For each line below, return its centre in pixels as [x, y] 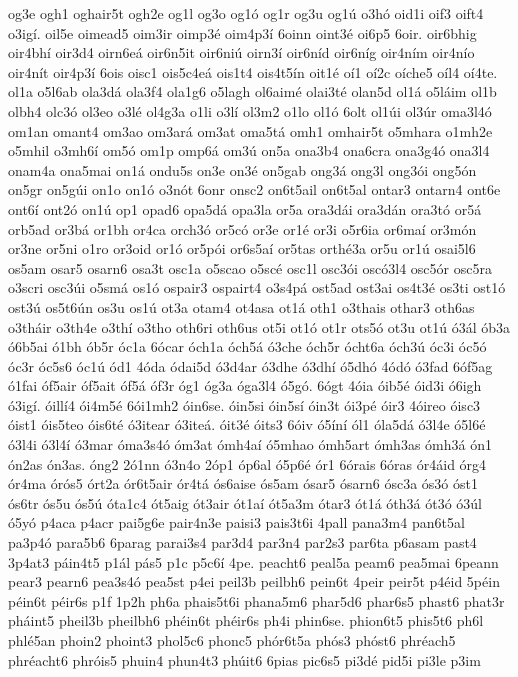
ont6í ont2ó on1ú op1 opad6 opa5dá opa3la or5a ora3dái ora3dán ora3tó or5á [245, 208]
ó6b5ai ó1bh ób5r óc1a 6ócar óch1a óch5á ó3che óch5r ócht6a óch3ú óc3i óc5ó [247, 346]
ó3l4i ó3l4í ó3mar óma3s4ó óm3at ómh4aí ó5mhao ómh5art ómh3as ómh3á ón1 [250, 444]
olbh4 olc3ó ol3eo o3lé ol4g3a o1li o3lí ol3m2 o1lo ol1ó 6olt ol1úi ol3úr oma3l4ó [250, 110]
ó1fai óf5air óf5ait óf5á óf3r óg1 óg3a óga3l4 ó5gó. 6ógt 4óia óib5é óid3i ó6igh [245, 385]
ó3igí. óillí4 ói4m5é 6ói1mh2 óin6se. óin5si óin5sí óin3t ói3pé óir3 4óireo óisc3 [244, 404]
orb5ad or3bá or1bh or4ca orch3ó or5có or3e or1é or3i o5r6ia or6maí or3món [242, 228]
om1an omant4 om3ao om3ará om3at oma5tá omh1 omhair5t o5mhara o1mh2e [250, 130]
